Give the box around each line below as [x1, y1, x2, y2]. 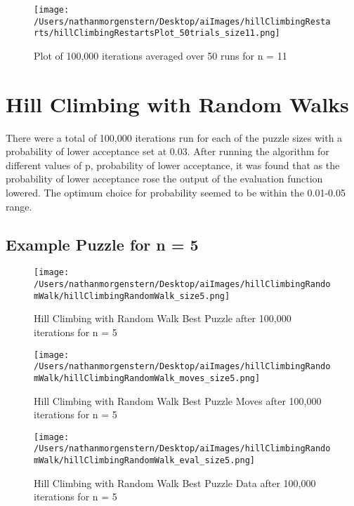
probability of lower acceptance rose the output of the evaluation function [6, 171, 323, 186]
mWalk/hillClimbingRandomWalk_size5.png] [34, 291, 230, 301]
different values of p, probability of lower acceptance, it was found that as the [6, 157, 340, 172]
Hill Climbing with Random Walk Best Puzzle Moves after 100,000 [34, 393, 322, 408]
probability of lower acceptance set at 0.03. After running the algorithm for [6, 144, 329, 159]
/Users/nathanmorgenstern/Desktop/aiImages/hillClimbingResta [34, 16, 331, 27]
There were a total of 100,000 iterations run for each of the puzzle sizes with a [6, 130, 343, 145]
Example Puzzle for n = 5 [6, 233, 199, 255]
